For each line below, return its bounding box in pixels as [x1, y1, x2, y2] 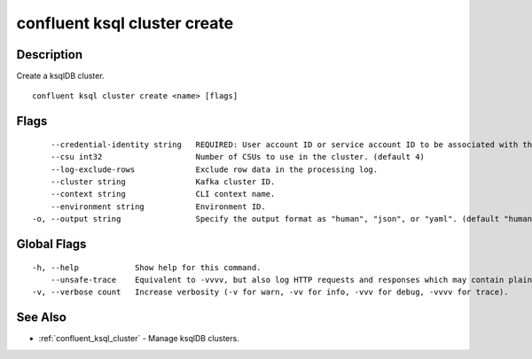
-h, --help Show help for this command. [32, 262, 262, 272]
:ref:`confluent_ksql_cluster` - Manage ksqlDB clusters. [38, 333, 239, 344]
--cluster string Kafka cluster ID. [50, 177, 276, 187]
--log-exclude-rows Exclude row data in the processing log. [50, 164, 379, 175]
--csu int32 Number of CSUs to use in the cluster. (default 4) [50, 152, 426, 162]
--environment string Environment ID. [50, 201, 266, 212]
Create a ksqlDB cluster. [16, 71, 106, 82]
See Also [16, 310, 66, 325]
